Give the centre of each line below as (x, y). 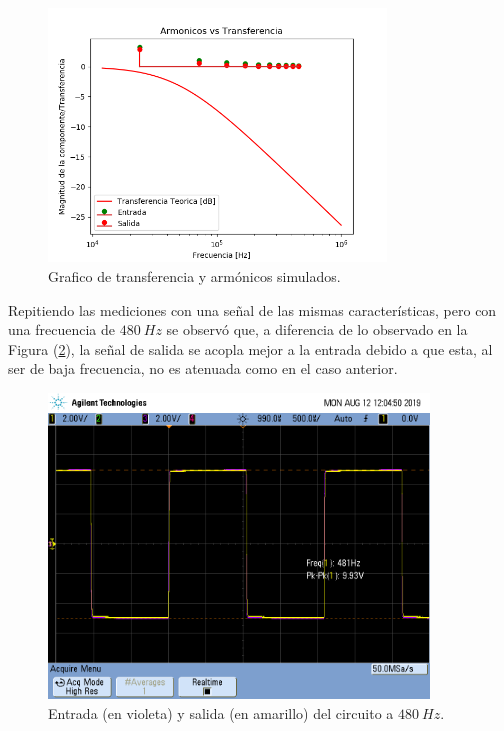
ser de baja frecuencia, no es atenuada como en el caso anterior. (203, 368)
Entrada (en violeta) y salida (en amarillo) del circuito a (221, 712)
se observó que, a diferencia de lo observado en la (317, 329)
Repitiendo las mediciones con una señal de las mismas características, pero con (252, 309)
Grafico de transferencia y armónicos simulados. (194, 275)
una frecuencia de (61, 329)
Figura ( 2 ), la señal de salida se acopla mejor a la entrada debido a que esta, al (250, 348)
